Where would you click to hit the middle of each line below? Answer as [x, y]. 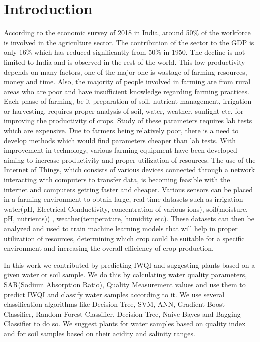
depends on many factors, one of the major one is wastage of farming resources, [126, 71]
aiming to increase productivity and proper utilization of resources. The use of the [130, 159]
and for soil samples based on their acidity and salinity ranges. [100, 333]
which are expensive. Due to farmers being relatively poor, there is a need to [121, 130]
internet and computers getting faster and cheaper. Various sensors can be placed [129, 189]
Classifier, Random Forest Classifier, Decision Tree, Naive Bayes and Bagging [122, 314]
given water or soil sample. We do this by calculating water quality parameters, [126, 275]
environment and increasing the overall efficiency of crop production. [109, 248]
